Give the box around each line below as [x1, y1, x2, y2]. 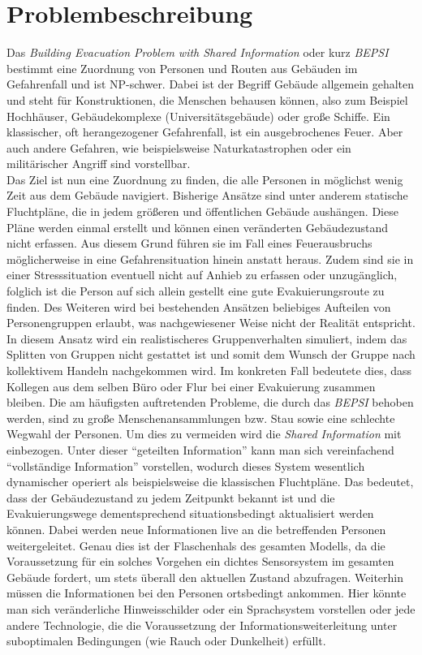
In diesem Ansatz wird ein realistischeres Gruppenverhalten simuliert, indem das [6, 330, 407, 347]
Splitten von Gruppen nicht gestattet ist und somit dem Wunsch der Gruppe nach [6, 346, 416, 363]
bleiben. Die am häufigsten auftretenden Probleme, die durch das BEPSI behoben [6, 394, 414, 411]
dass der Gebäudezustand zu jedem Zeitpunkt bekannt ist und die [6, 489, 335, 506]
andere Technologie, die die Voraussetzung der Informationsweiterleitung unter [6, 616, 398, 633]
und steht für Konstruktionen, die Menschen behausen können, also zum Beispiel [6, 91, 408, 108]
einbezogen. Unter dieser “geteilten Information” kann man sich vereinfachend [6, 441, 394, 458]
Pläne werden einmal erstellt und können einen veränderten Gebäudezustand [6, 218, 389, 235]
